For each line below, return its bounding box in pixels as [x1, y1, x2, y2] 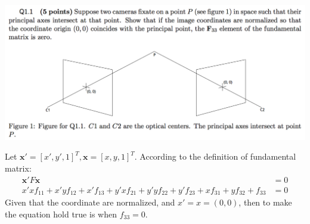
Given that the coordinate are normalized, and [5, 196, 175, 209]
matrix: [5, 162, 32, 175]
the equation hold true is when [5, 207, 117, 220]
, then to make [238, 196, 292, 209]
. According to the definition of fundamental [134, 150, 296, 163]
